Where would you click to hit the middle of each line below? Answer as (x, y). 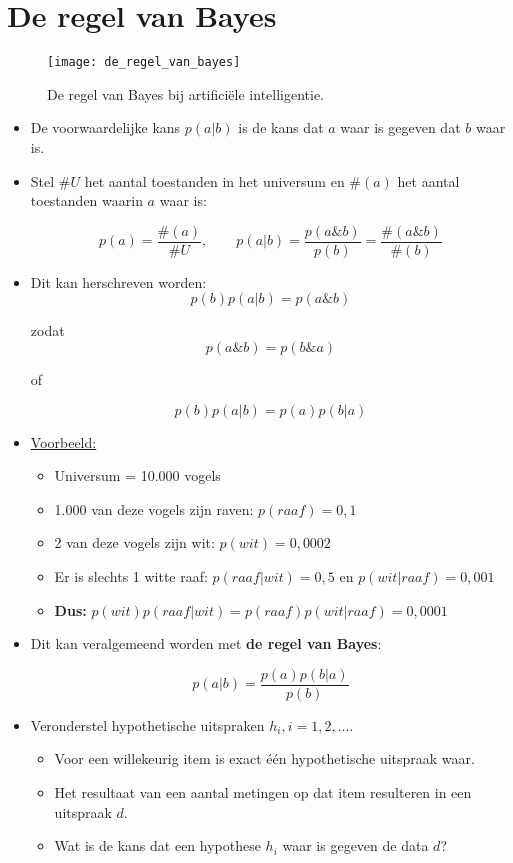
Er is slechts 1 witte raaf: (131, 575)
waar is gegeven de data (355, 845)
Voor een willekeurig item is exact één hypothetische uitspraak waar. (264, 758)
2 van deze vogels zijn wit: (134, 542)
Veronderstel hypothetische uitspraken (147, 724)
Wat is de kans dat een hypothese (157, 845)
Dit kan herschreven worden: (118, 281)
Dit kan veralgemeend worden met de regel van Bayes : (206, 643)
